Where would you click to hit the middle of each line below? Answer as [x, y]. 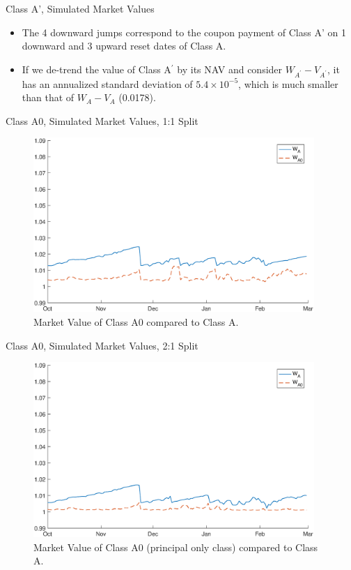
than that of [48, 97]
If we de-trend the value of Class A [96, 69]
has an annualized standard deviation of [107, 83]
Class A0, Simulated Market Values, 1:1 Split [102, 120]
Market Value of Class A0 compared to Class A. [136, 322]
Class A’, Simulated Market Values [80, 8]
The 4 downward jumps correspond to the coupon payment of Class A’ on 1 [184, 32]
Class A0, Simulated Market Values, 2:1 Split [102, 345]
